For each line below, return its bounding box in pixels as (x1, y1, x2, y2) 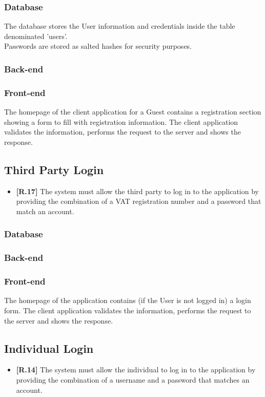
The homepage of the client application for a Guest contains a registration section (4, 106, 261, 117)
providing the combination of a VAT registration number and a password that (16, 196, 261, 206)
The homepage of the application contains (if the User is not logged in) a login (4, 295, 251, 306)
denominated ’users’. (4, 30, 68, 41)
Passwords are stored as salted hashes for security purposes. (4, 41, 192, 51)
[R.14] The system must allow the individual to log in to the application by (16, 364, 256, 375)
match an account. (16, 205, 74, 216)
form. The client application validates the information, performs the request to (4, 305, 251, 315)
